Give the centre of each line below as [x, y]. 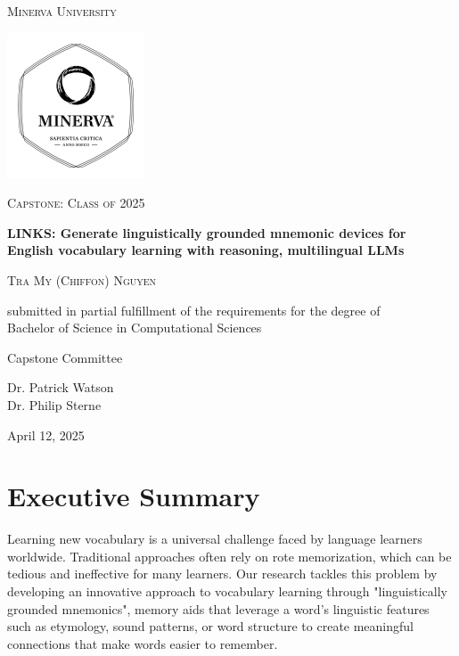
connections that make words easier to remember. [143, 643]
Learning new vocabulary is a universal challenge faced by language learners [215, 539]
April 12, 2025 [46, 435]
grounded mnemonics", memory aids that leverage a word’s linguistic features [218, 608]
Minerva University [62, 11]
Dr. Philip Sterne [54, 404]
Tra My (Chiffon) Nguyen [82, 279]
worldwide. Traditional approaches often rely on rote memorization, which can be [229, 556]
